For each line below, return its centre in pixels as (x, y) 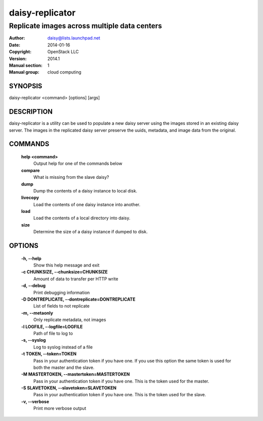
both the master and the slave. (64, 367)
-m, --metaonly (37, 313)
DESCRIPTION (31, 112)
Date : (15, 45)
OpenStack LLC (63, 52)
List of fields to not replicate (61, 306)
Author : (17, 38)
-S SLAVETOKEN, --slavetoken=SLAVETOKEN (69, 388)
